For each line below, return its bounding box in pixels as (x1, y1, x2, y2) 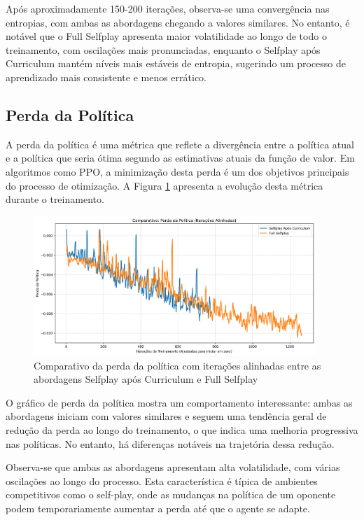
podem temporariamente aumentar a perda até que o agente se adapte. (6, 500, 310, 515)
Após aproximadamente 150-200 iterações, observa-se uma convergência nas (6, 1, 330, 15)
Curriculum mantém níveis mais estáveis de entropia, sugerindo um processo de (6, 56, 346, 71)
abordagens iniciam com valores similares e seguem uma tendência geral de (6, 409, 327, 423)
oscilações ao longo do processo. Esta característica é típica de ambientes (6, 473, 318, 488)
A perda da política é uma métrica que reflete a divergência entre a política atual (6, 136, 354, 151)
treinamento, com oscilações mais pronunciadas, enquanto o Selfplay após (6, 42, 321, 57)
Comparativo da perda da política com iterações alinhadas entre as (34, 358, 321, 372)
